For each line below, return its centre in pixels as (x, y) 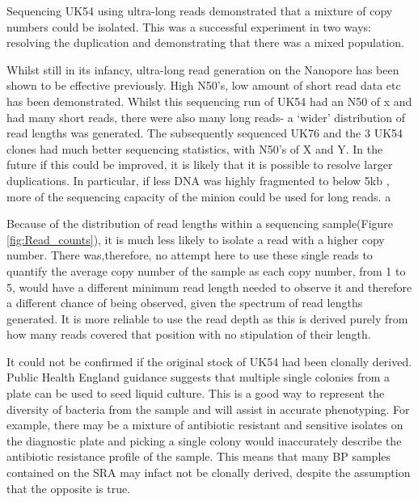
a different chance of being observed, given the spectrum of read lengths (185, 303)
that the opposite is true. (69, 488)
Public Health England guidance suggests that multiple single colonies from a (198, 377)
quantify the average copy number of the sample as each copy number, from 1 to (206, 270)
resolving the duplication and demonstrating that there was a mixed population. (205, 42)
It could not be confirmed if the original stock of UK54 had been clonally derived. (209, 361)
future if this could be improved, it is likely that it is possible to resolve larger (200, 165)
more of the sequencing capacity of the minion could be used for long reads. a (199, 196)
